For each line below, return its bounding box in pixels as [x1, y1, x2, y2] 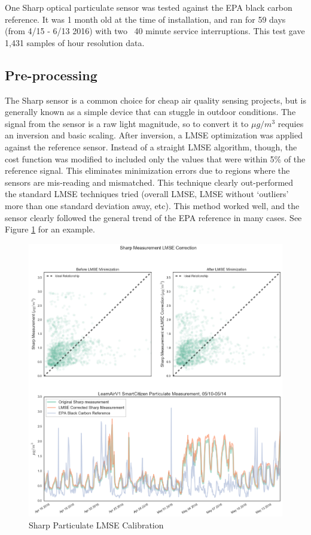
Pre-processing [5, 65, 97, 84]
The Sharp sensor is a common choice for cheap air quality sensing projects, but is [5, 93, 306, 106]
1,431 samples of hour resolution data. [5, 36, 145, 49]
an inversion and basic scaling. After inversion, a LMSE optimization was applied [5, 129, 303, 141]
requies [278, 117, 304, 129]
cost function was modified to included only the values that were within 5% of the [5, 152, 306, 165]
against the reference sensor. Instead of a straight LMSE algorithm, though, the [5, 140, 297, 153]
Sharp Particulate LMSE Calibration [29, 518, 164, 531]
